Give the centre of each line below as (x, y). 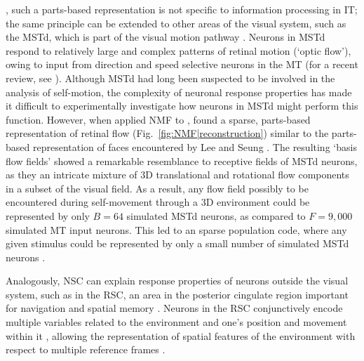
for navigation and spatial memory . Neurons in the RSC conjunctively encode (174, 308)
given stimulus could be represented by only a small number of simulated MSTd (177, 243)
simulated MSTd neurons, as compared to (216, 215)
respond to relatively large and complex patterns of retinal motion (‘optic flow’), (178, 50)
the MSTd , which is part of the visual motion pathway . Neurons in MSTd (166, 37)
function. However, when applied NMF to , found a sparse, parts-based (158, 119)
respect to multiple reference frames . (86, 349)
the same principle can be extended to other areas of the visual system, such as (176, 23)
